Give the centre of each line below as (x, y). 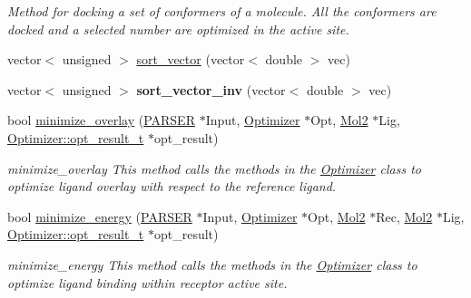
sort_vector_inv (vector (211, 89)
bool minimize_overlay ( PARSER (101, 120)
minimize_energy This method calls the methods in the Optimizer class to (212, 264)
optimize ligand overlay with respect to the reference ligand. (172, 186)
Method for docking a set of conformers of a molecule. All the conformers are (222, 11)
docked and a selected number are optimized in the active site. (178, 29)
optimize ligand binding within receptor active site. (147, 282)
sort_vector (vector (191, 59)
